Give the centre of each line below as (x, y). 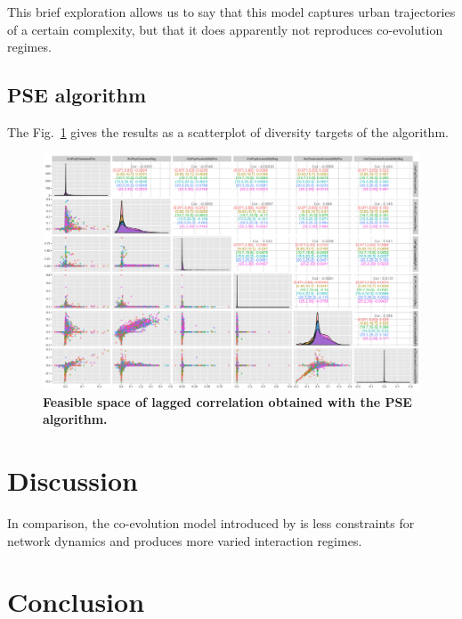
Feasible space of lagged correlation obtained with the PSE (227, 401)
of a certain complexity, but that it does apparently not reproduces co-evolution (225, 29)
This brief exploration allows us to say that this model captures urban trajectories (231, 12)
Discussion (73, 481)
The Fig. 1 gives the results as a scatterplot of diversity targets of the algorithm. (228, 131)
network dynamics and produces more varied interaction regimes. (185, 540)
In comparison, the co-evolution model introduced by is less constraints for (211, 523)
